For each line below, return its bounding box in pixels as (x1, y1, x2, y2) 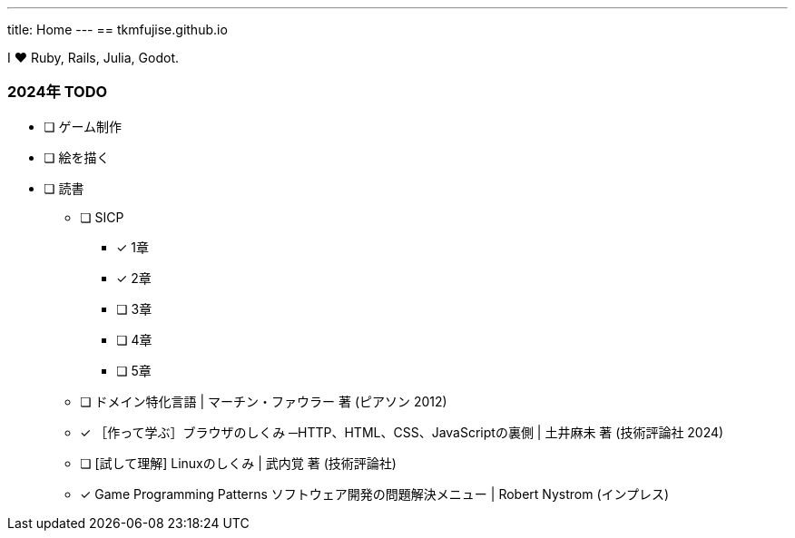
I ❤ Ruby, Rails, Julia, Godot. (7, 50, 180, 65)
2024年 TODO (7, 83, 108, 102)
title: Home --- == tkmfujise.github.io (7, 22, 228, 37)
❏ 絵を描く (44, 149, 110, 165)
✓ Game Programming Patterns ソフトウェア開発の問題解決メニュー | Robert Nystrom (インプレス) (80, 485, 670, 502)
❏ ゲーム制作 (44, 118, 123, 134)
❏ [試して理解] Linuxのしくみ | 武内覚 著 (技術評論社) (80, 455, 397, 471)
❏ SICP (80, 209, 124, 225)
